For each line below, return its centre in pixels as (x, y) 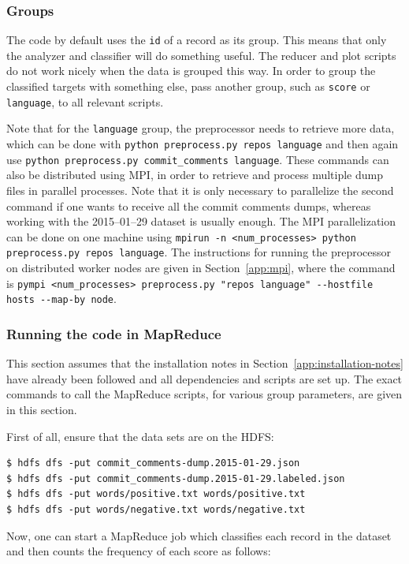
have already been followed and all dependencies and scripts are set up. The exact (204, 378)
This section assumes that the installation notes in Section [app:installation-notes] (205, 363)
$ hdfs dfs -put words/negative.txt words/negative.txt (156, 509)
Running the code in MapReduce (114, 333)
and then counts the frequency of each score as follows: (139, 551)
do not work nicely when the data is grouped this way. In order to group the (191, 71)
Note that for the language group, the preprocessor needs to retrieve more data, (201, 128)
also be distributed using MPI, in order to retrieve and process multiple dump (195, 175)
